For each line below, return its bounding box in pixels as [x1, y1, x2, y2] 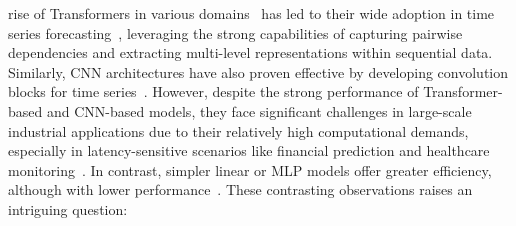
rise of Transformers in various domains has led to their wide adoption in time [8, 3, 495, 23]
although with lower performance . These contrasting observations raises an [8, 179, 473, 200]
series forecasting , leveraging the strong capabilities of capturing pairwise [8, 22, 463, 43]
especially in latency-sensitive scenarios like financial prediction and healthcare [8, 140, 490, 161]
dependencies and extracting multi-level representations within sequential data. [8, 42, 493, 63]
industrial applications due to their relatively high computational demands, [8, 120, 469, 141]
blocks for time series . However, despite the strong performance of [8, 81, 419, 102]
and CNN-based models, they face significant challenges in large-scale [46, 100, 472, 121]
